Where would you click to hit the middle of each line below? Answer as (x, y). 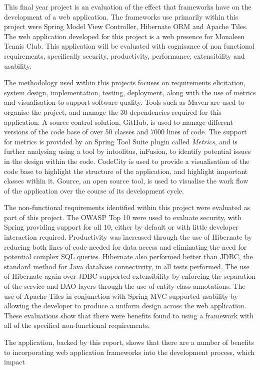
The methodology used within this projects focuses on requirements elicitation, (125, 82)
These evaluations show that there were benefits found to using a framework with (129, 315)
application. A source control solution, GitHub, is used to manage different (119, 122)
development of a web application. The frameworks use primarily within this (121, 16)
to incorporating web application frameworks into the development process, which (129, 352)
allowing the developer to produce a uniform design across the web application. (125, 306)
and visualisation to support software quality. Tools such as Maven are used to (124, 102)
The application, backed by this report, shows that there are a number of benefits (129, 342)
